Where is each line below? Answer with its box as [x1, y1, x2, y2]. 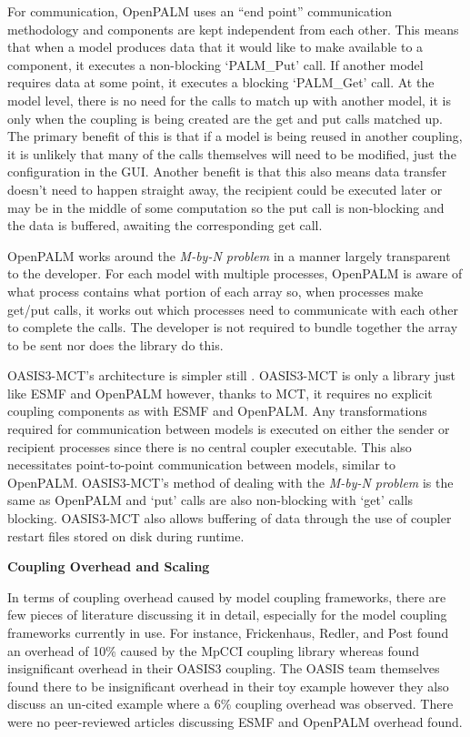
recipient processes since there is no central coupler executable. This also [7, 437, 412, 456]
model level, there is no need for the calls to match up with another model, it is [7, 90, 451, 109]
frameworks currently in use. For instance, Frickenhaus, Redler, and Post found [7, 623, 449, 641]
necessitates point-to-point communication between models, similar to [7, 455, 395, 474]
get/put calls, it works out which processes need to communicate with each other [7, 299, 458, 318]
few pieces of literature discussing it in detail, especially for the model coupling [7, 605, 447, 624]
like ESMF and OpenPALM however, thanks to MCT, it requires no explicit [7, 383, 433, 402]
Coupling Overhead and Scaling [7, 557, 210, 576]
